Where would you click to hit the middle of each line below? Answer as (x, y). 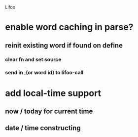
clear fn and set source (33, 59)
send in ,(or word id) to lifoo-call (44, 73)
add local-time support (53, 93)
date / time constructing (43, 128)
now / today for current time (49, 111)
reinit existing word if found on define (64, 45)
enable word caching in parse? (69, 27)
